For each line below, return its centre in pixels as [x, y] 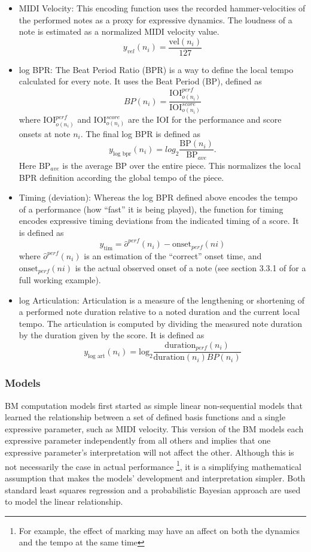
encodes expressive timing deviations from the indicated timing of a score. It [159, 221]
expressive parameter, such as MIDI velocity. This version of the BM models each [154, 428]
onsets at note [45, 133]
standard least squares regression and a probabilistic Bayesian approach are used [153, 489]
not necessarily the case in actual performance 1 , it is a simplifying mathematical [153, 465]
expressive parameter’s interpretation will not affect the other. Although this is [150, 452]
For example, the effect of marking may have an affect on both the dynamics [159, 530]
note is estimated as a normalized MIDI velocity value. [119, 31]
